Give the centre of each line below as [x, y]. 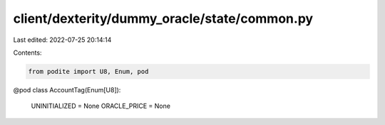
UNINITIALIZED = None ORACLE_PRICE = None [101, 106]
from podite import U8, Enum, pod [88, 71]
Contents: [27, 53]
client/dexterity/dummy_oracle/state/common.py [163, 18]
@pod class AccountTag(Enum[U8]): [67, 89]
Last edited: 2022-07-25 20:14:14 [62, 40]
